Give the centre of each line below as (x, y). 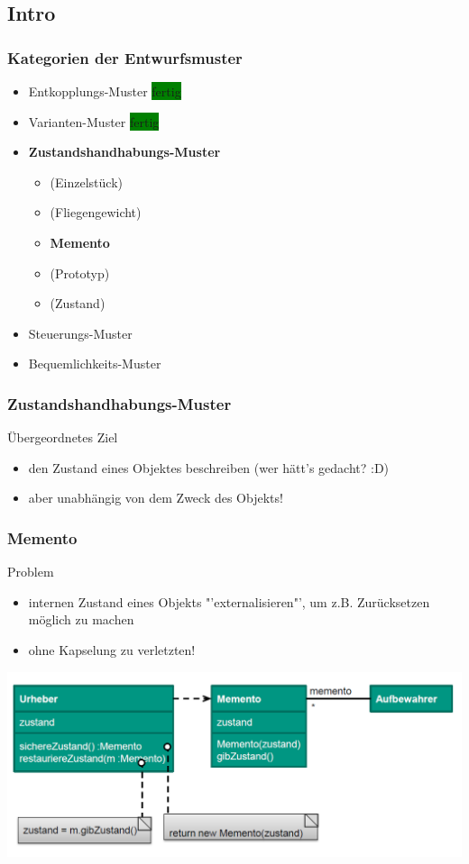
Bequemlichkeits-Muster (95, 364)
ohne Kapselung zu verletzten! (112, 649)
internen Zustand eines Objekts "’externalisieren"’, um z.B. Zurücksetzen (229, 601)
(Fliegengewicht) (96, 212)
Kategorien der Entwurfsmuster (125, 57)
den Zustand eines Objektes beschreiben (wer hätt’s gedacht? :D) (209, 467)
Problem (31, 572)
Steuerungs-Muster (80, 333)
